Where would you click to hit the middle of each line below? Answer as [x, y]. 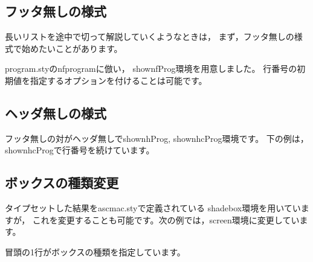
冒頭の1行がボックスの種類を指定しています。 [95, 251]
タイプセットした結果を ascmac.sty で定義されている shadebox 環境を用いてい [153, 208]
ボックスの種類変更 [62, 183]
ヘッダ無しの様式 [56, 113]
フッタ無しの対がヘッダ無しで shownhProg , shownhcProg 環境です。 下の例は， [157, 138]
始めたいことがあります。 [72, 48]
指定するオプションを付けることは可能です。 [118, 80]
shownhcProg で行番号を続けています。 [80, 150]
